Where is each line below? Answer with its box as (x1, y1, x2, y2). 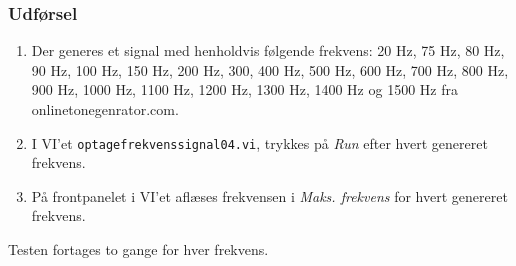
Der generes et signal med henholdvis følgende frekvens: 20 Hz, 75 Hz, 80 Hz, (31, 40, 505, 61)
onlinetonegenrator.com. (31, 99, 179, 119)
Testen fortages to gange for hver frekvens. (8, 239, 269, 260)
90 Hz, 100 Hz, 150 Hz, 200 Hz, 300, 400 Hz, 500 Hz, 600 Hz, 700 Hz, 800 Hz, (31, 59, 509, 80)
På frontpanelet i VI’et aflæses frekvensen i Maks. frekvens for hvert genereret (31, 185, 508, 206)
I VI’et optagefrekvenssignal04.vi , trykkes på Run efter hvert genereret (31, 132, 488, 153)
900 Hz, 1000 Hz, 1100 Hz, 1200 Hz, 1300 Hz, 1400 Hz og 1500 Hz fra (31, 79, 458, 100)
